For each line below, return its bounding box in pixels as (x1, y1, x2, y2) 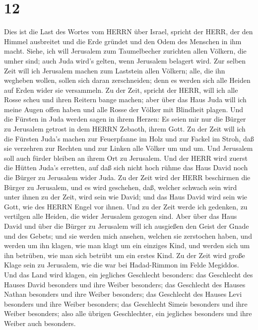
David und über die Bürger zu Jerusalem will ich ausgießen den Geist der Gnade (4, 221, 249, 231)
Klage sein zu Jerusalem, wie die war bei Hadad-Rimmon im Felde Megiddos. (4, 260, 239, 270)
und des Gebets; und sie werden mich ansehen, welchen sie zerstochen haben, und (4, 230, 252, 241)
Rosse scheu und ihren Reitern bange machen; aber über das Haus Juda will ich (4, 94, 247, 105)
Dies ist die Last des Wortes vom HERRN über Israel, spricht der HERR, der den (4, 26, 253, 37)
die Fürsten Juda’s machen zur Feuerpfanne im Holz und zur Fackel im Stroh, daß (4, 133, 254, 143)
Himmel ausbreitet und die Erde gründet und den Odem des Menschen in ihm (4, 36, 242, 46)
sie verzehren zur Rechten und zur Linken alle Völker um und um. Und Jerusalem (4, 143, 253, 153)
